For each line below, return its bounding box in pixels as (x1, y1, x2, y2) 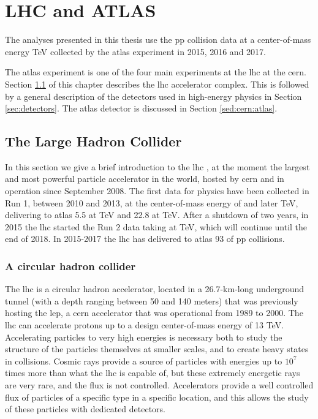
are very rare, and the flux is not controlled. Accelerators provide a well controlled (5, 379, 314, 391)
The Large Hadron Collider (5, 132, 182, 151)
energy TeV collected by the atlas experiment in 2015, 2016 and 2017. (5, 45, 266, 58)
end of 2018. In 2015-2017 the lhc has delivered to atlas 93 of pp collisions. (5, 232, 285, 245)
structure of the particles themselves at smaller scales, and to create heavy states (5, 342, 309, 355)
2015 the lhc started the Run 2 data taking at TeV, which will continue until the (5, 220, 308, 233)
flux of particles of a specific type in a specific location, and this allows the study (5, 390, 309, 403)
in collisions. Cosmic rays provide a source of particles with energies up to (5, 354, 282, 367)
